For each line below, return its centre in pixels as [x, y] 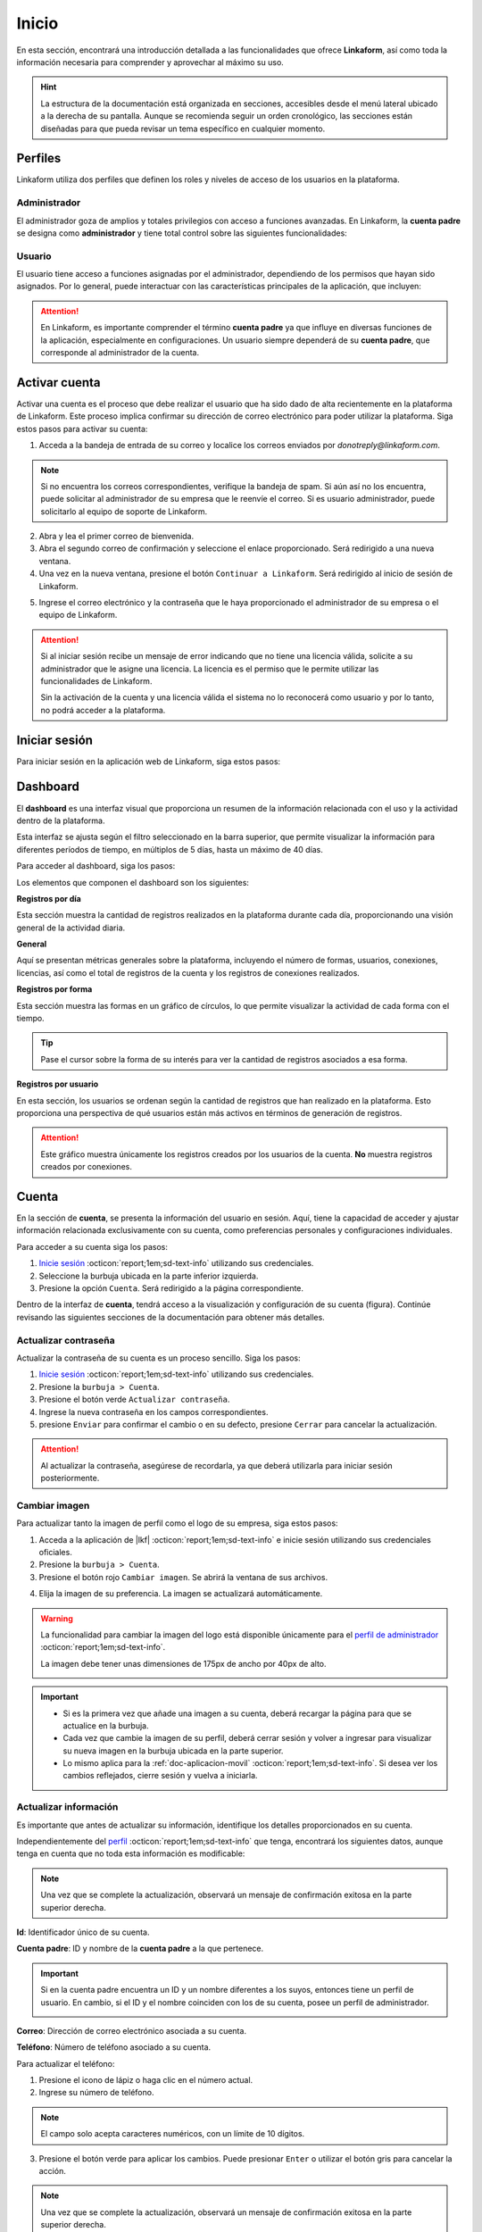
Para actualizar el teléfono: [66, 2063]
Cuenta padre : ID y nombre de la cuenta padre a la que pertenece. [140, 1949]
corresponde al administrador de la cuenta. [120, 353]
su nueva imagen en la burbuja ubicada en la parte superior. [173, 1751]
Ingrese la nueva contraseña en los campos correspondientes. [154, 1412]
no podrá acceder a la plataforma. [103, 710]
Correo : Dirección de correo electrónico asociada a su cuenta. [132, 2030]
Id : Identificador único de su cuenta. [83, 1932]
